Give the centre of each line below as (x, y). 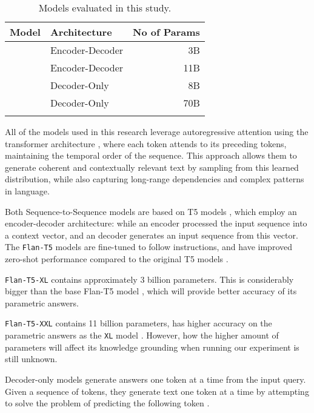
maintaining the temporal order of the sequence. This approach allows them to (151, 155)
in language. (27, 190)
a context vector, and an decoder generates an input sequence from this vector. (152, 235)
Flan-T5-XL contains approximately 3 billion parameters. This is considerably (149, 279)
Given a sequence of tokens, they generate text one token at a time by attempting (157, 391)
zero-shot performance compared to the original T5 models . (117, 259)
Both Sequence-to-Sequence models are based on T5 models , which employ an (151, 211)
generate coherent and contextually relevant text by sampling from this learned (152, 167)
